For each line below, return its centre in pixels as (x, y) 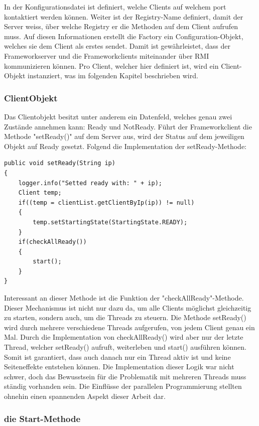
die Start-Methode (42, 418)
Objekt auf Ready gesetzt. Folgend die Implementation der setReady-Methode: (125, 146)
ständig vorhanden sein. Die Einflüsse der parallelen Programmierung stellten (123, 386)
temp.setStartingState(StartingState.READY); (110, 222)
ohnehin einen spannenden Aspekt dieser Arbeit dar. (85, 396)
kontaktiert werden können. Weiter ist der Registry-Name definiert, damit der (124, 16)
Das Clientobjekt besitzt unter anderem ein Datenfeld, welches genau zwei (118, 116)
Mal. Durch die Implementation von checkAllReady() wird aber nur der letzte (124, 337)
